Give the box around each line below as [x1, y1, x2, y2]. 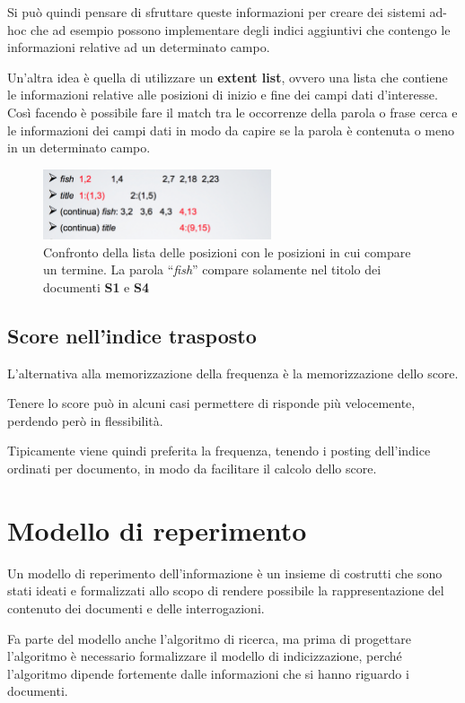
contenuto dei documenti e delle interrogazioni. [7, 598, 265, 617]
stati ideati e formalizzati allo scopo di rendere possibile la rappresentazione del [7, 581, 444, 600]
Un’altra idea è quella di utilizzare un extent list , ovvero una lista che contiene [7, 67, 448, 86]
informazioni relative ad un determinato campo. [7, 38, 270, 56]
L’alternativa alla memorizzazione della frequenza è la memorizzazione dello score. [7, 363, 459, 382]
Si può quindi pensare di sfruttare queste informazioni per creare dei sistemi [7, 3, 426, 21]
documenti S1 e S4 [43, 277, 149, 296]
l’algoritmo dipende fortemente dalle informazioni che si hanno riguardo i [7, 664, 409, 682]
